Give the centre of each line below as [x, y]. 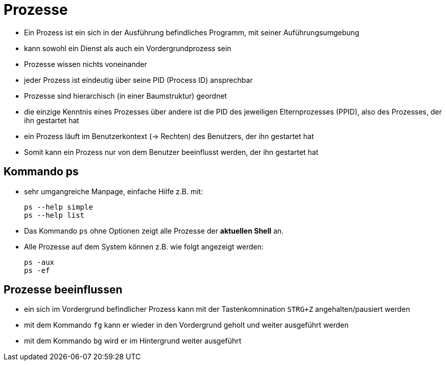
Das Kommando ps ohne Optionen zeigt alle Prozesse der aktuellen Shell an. [154, 231]
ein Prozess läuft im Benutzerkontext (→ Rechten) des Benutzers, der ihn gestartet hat [169, 136]
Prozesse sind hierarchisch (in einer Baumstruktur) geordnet [126, 96]
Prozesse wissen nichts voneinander [86, 64]
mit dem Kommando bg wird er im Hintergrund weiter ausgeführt [133, 341]
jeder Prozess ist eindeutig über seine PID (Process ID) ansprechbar [138, 80]
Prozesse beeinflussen [63, 290]
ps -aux [39, 262]
